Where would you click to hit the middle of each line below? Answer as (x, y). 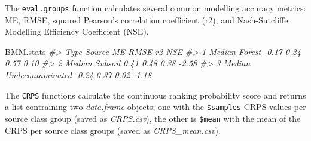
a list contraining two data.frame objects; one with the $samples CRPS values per (155, 107)
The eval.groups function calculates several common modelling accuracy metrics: (155, 8)
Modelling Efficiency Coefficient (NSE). (77, 31)
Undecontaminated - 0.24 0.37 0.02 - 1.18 (78, 75)
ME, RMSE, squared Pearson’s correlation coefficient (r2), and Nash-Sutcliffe (147, 19)
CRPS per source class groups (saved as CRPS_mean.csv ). (113, 130)
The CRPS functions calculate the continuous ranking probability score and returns (155, 95)
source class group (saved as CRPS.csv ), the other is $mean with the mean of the (153, 118)
